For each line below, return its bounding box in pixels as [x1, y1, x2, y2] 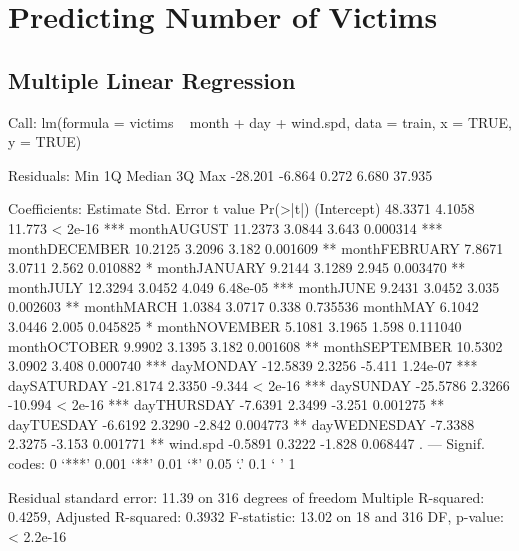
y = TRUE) [8, 131, 82, 152]
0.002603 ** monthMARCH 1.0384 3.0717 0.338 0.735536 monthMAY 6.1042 [8, 296, 479, 317]
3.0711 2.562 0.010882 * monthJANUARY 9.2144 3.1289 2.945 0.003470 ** [8, 257, 466, 278]
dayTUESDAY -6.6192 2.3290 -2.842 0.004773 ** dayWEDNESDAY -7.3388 [8, 413, 475, 434]
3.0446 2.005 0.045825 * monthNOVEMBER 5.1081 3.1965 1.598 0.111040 [8, 315, 462, 336]
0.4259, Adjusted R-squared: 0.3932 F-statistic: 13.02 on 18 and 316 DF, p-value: [8, 506, 504, 527]
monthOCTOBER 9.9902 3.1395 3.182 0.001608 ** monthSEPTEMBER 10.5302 [8, 335, 503, 356]
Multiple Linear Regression [8, 64, 296, 95]
